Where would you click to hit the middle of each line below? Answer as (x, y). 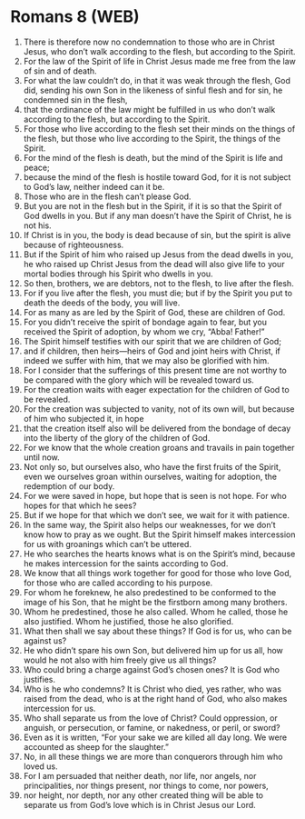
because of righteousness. (74, 245)
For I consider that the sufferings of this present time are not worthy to (155, 370)
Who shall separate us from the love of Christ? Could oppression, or (150, 718)
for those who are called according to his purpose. (118, 583)
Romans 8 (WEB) (75, 17)
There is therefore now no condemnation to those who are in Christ (149, 42)
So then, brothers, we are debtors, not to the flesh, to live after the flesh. (158, 283)
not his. (38, 225)
